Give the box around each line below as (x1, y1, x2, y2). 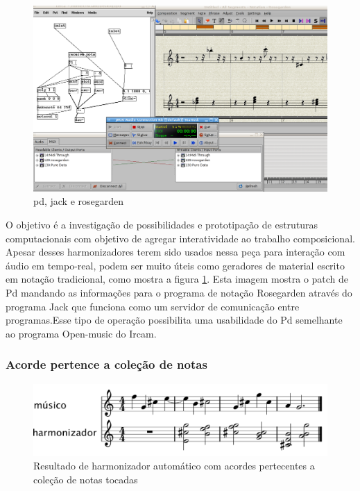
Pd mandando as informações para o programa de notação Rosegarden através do (6, 285, 352, 300)
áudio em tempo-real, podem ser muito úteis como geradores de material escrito (6, 258, 345, 272)
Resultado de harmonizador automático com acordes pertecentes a (33, 458, 315, 473)
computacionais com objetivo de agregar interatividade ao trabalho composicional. (6, 231, 355, 245)
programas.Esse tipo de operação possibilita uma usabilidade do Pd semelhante (6, 313, 343, 327)
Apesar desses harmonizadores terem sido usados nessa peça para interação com (6, 244, 345, 259)
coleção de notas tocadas (33, 472, 138, 486)
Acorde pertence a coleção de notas (6, 356, 207, 373)
